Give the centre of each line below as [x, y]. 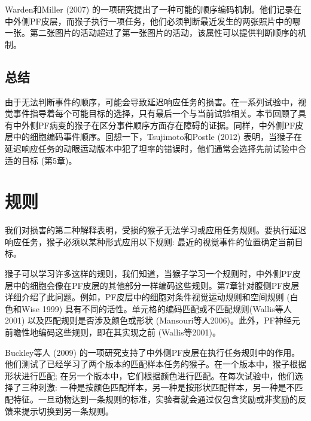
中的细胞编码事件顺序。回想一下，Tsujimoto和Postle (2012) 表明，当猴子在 [157, 137]
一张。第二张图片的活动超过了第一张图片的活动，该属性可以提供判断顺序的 [151, 33]
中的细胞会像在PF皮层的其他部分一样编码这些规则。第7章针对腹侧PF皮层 [156, 285]
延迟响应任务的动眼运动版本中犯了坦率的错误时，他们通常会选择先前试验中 [151, 148]
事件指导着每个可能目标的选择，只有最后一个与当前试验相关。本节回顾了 [155, 113]
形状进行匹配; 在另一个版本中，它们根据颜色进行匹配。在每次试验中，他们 [150, 375]
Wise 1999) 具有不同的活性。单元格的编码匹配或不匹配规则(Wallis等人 [156, 308]
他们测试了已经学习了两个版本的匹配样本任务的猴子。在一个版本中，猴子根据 [155, 364]
